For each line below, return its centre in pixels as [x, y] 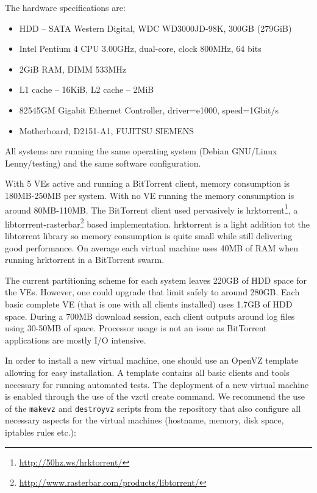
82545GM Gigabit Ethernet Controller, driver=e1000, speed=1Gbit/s [149, 110]
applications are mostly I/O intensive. [76, 340]
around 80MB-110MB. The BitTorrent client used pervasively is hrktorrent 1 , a [151, 209]
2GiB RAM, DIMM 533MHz [73, 69]
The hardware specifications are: [65, 7]
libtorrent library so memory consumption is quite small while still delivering [149, 236]
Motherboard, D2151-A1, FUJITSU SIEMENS [106, 130]
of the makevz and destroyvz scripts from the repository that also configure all [153, 408]
